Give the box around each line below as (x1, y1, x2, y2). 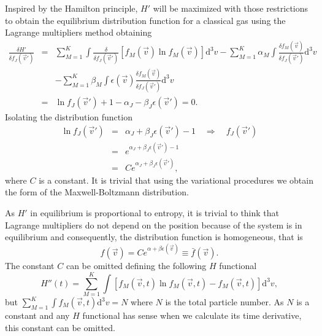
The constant (5, 259, 55, 272)
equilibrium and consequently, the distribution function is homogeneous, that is (5, 230, 303, 243)
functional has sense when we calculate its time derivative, (82, 309, 302, 321)
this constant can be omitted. (5, 321, 115, 334)
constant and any (5, 309, 70, 321)
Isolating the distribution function (5, 111, 132, 123)
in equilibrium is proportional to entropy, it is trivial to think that (30, 206, 280, 219)
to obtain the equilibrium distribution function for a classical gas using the (5, 14, 286, 26)
